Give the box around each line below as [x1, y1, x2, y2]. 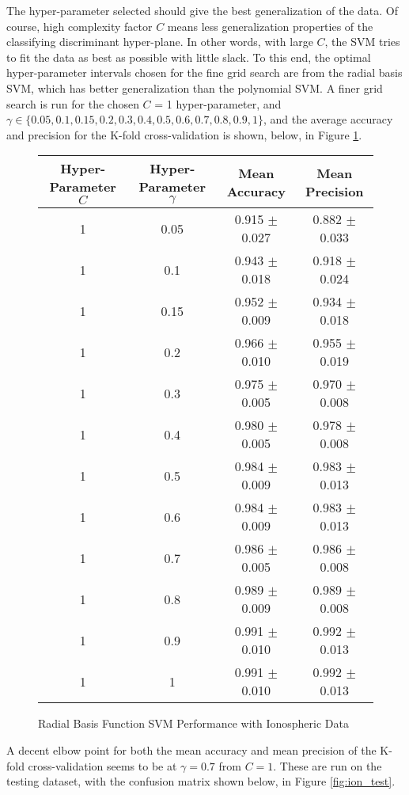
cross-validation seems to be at [28, 757, 177, 774]
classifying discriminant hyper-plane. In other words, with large [6, 33, 313, 50]
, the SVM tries [324, 33, 400, 50]
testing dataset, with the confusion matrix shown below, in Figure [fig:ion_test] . [6, 773, 396, 789]
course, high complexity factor [6, 17, 153, 34]
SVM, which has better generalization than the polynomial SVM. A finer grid [6, 79, 383, 96]
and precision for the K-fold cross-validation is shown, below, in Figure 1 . [6, 126, 362, 143]
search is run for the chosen [6, 95, 139, 112]
